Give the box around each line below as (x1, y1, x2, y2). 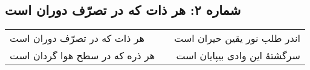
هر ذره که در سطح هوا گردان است (10, 48, 155, 63)
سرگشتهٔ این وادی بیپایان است (176, 48, 300, 63)
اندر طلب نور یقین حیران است (174, 31, 300, 45)
